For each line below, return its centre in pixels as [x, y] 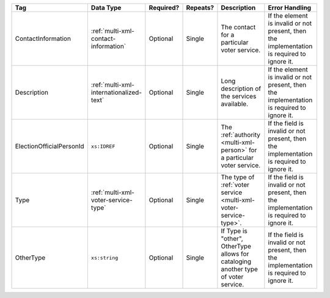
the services [239, 96]
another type [239, 269]
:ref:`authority [241, 135]
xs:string [105, 257]
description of [241, 89]
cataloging [236, 261]
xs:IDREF [103, 146]
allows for [235, 254]
